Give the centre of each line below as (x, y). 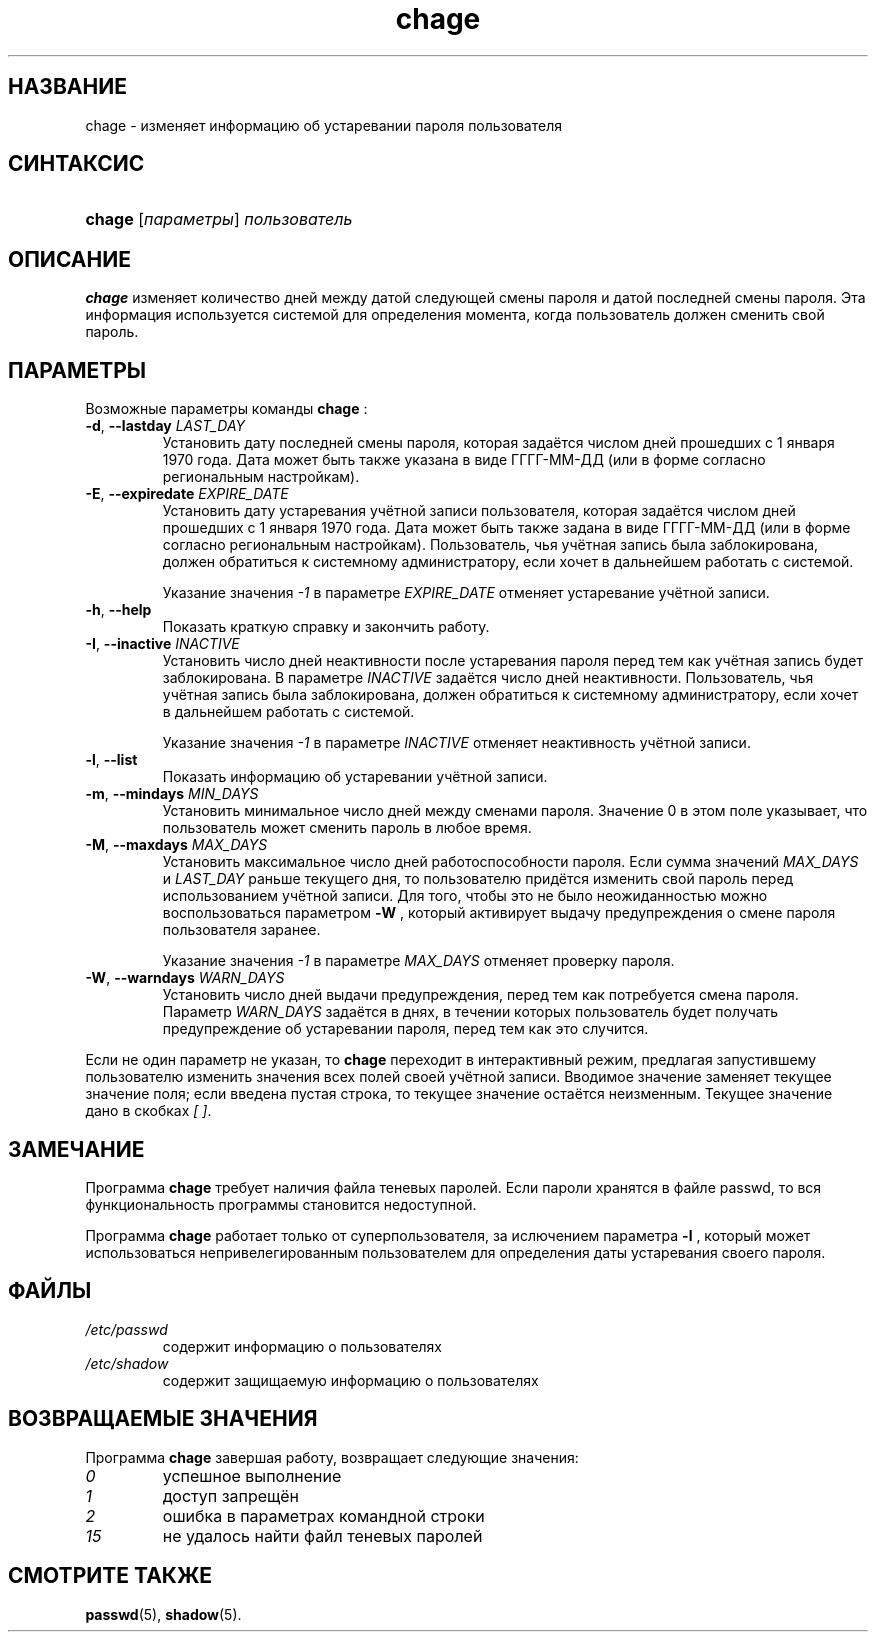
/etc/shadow (127, 1363)
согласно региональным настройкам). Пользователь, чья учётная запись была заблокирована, (490, 545)
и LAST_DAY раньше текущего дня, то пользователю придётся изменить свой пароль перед (478, 879)
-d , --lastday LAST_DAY (165, 426)
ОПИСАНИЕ (69, 259)
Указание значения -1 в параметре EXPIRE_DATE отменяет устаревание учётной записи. (466, 593)
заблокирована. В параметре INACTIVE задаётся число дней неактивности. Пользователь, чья (488, 678)
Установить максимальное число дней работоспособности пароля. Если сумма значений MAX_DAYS (510, 862)
